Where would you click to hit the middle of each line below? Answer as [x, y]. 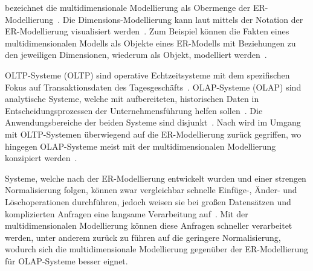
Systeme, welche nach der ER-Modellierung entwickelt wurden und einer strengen [156, 178]
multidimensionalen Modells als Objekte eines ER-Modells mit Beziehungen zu [150, 43]
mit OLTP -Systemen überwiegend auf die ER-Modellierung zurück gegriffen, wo [153, 134]
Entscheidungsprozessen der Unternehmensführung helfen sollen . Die [134, 110]
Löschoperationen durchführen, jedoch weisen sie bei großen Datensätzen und [148, 201]
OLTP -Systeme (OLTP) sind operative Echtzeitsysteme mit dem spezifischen [147, 75]
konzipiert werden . [41, 158]
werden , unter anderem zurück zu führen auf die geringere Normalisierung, [143, 237]
